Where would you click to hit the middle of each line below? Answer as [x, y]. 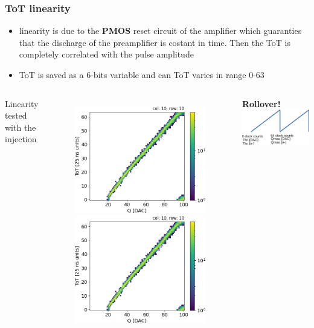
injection [21, 139]
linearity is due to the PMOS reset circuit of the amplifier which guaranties [160, 31]
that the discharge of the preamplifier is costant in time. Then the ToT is [155, 42]
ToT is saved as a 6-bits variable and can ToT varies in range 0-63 [142, 74]
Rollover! [261, 103]
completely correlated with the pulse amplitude [106, 54]
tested [16, 115]
